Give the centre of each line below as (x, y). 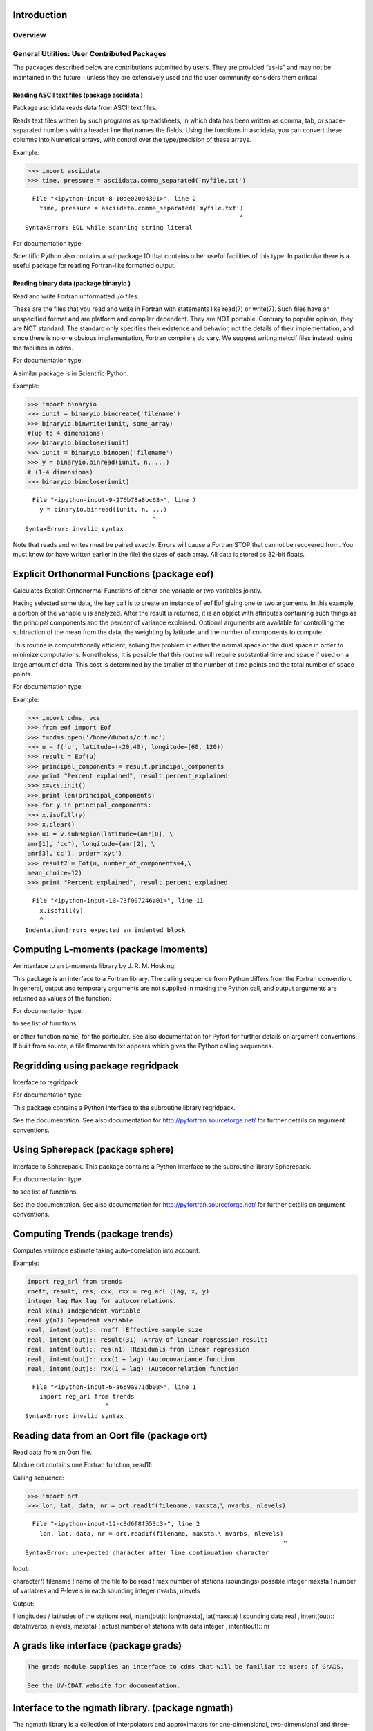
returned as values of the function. (62, 998)
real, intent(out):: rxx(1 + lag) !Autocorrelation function (133, 1369)
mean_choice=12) (55, 873)
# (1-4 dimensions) (60, 472)
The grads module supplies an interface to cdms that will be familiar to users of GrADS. (186, 1666)
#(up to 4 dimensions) (66, 433)
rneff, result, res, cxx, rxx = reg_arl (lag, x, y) (118, 1291)
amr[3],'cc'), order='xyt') (75, 854)
